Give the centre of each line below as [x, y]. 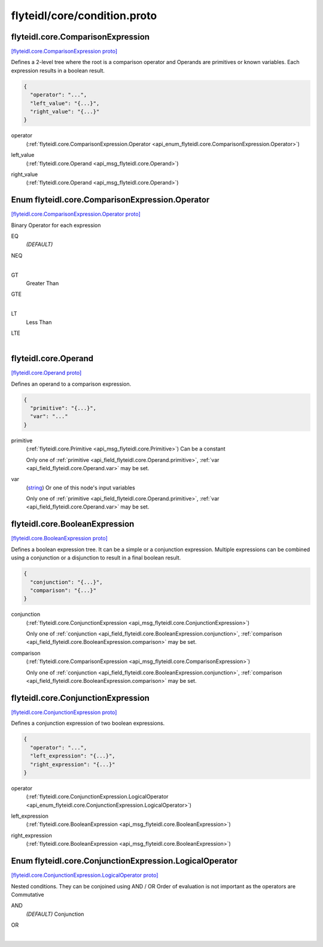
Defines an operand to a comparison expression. [71, 384]
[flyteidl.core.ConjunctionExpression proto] [64, 712]
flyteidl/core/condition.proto [84, 16]
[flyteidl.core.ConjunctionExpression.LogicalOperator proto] [85, 875]
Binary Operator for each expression [56, 225]
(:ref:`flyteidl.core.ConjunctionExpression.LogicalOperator [97, 797]
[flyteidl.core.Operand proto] [46, 373]
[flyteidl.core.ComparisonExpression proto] [64, 52]
